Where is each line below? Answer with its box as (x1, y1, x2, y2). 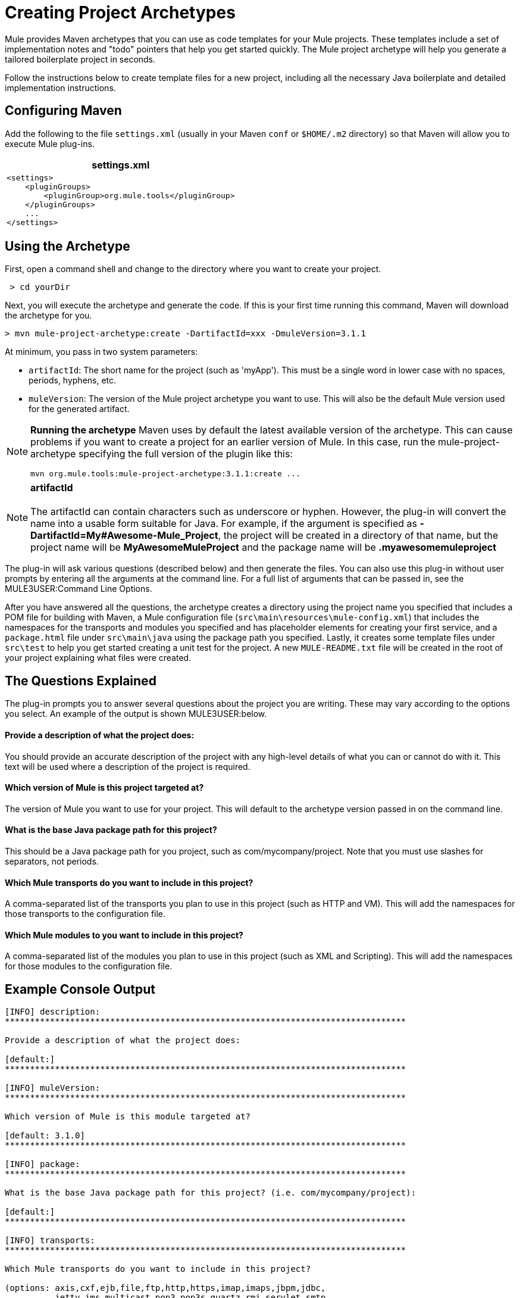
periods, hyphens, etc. (29, 375, 117, 386)
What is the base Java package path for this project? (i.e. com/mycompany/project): (5, 1188, 416, 1198)
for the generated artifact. (29, 404, 130, 414)
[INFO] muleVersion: (5, 1083, 101, 1093)
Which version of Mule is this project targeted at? (5, 782, 204, 793)
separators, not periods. (5, 856, 99, 866)
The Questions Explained (5, 673, 156, 688)
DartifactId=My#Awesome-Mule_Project (30, 529, 218, 542)
